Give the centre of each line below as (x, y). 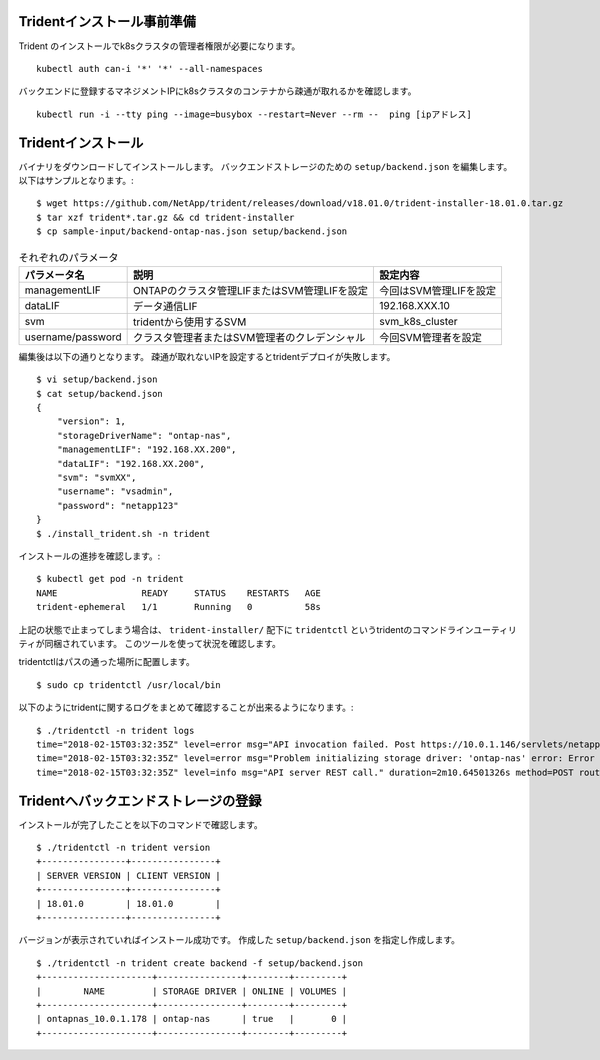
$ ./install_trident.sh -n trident (123, 533)
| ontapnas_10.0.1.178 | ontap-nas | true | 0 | (192, 1019)
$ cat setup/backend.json (100, 393)
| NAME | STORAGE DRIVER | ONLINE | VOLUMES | (192, 991)
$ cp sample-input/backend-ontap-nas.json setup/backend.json (192, 231)
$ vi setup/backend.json (97, 379)
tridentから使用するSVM (190, 322)
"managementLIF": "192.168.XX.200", (146, 449)
